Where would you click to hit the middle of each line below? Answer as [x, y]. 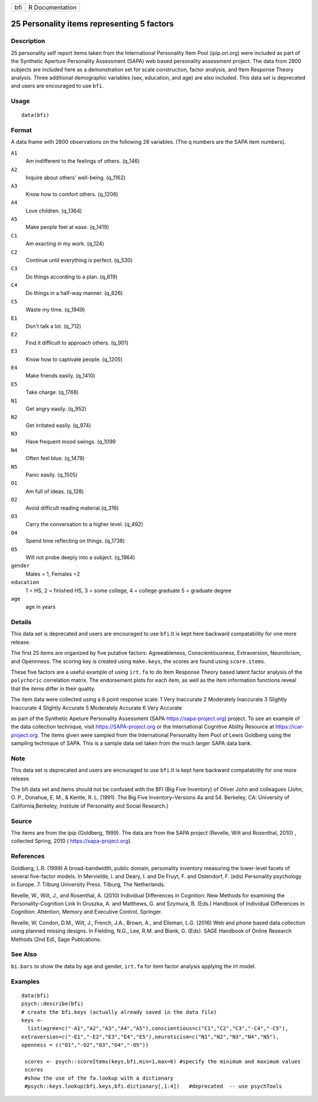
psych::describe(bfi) [52, 1004]
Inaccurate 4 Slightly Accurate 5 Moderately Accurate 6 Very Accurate [97, 707]
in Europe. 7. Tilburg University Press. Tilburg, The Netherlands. [88, 884]
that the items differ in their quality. [53, 688]
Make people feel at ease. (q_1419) [67, 227]
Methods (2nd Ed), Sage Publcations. [56, 939]
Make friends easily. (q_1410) [60, 376]
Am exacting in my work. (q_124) [65, 244]
